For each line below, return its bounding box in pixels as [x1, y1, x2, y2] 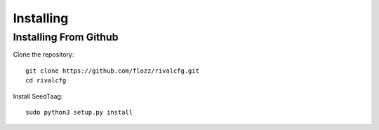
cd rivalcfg [25, 77, 67, 85]
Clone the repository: [13, 50, 74, 59]
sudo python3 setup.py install [25, 108, 133, 116]
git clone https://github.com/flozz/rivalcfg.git [25, 66, 200, 75]
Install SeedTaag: [13, 92, 63, 101]
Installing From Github [13, 31, 119, 43]
